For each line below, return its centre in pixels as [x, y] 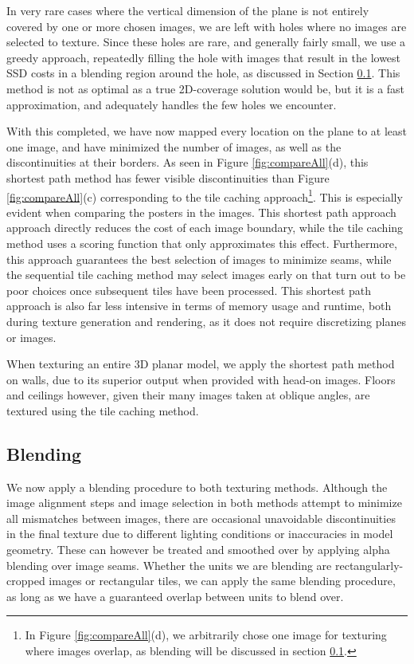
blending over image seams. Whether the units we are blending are [169, 565]
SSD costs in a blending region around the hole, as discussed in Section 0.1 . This [203, 73]
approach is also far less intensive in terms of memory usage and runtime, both [199, 306]
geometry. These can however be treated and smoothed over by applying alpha [198, 550]
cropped [26, 581]
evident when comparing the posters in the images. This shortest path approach [201, 212]
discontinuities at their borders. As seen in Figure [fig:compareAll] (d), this [187, 162]
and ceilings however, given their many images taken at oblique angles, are [188, 395]
